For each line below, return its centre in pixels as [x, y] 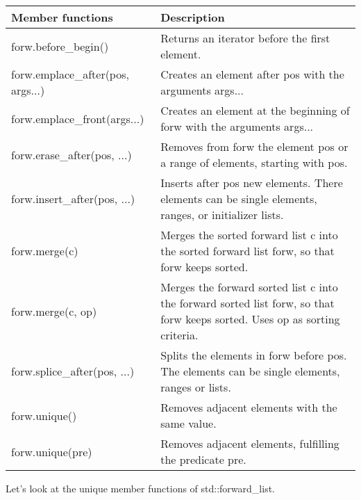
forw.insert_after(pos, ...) [73, 199]
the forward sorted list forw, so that [247, 303]
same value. [188, 423]
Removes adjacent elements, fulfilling [250, 443]
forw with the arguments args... [237, 126]
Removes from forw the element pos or [254, 146]
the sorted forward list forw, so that [247, 251]
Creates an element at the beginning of [255, 110]
